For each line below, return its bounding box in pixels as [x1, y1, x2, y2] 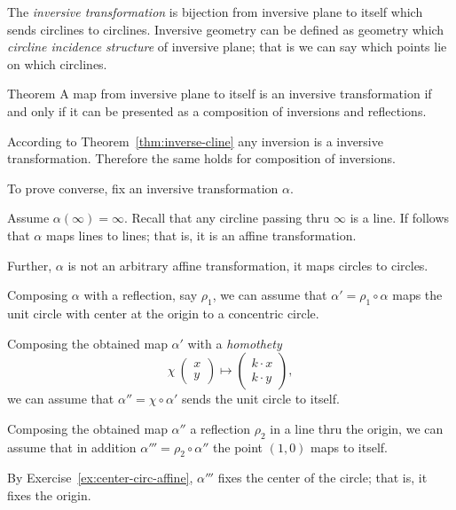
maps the [392, 286, 443, 304]
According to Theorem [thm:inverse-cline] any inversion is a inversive [7, 131, 383, 150]
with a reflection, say [83, 286, 198, 304]
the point [213, 437, 263, 456]
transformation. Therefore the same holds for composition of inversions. [7, 149, 396, 168]
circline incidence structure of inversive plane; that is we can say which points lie [7, 37, 447, 56]
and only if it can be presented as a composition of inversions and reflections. [7, 101, 427, 120]
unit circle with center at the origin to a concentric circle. [7, 303, 319, 322]
